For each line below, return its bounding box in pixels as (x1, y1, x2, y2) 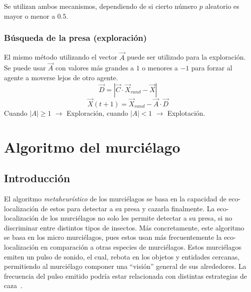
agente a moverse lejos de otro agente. (4, 72, 118, 83)
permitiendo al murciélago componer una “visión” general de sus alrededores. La (4, 261, 247, 271)
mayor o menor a (4, 10, 55, 21)
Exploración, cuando (66, 107, 128, 118)
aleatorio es (205, 1, 240, 11)
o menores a (142, 63, 178, 73)
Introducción (4, 170, 70, 186)
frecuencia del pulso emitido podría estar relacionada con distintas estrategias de (4, 270, 247, 281)
